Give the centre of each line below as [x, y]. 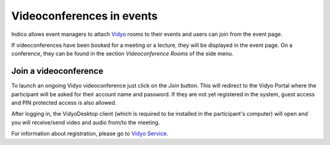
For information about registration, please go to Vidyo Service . [90, 133]
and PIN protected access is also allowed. [64, 103]
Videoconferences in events [85, 16]
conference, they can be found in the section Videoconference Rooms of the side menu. [122, 54]
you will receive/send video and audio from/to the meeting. [86, 122]
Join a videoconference [57, 71]
